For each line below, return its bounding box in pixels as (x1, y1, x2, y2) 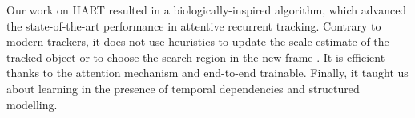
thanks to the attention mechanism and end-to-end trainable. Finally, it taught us (6, 64, 409, 81)
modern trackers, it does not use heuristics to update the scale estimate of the (6, 33, 389, 50)
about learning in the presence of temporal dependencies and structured (6, 79, 360, 96)
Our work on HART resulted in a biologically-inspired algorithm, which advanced (6, 2, 407, 18)
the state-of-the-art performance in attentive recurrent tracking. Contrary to (6, 17, 381, 34)
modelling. (6, 96, 58, 112)
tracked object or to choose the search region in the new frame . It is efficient (6, 48, 385, 65)
